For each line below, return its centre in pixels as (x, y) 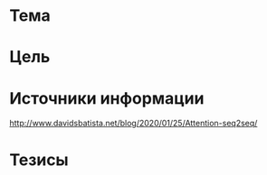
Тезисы (39, 160)
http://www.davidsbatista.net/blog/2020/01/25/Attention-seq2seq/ (133, 124)
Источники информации (107, 98)
